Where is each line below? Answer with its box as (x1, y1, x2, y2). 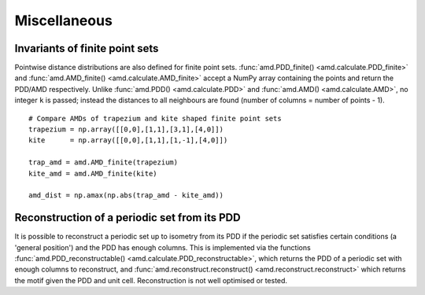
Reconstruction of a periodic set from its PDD (14, 211, 241, 224)
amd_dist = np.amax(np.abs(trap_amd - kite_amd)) (28, 191, 224, 200)
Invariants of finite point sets (14, 42, 159, 55)
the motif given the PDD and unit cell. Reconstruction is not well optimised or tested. (14, 275, 287, 285)
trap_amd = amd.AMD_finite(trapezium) (28, 158, 179, 167)
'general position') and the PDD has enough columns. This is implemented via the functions (14, 242, 311, 252)
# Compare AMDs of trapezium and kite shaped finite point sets (28, 114, 283, 123)
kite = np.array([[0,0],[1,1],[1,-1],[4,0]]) (28, 136, 228, 145)
